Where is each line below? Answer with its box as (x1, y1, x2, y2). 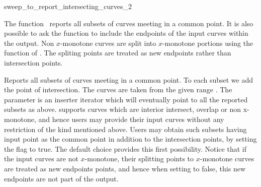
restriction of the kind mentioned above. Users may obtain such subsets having (4, 123, 247, 134)
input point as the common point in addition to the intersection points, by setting (4, 134, 257, 144)
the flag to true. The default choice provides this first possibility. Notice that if (4, 143, 246, 154)
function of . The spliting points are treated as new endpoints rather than (4, 47, 231, 58)
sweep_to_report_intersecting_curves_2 (4, 1, 132, 11)
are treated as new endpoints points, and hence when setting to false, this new (4, 163, 246, 173)
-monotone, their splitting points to (84, 153, 194, 164)
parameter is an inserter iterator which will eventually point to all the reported (4, 94, 248, 104)
